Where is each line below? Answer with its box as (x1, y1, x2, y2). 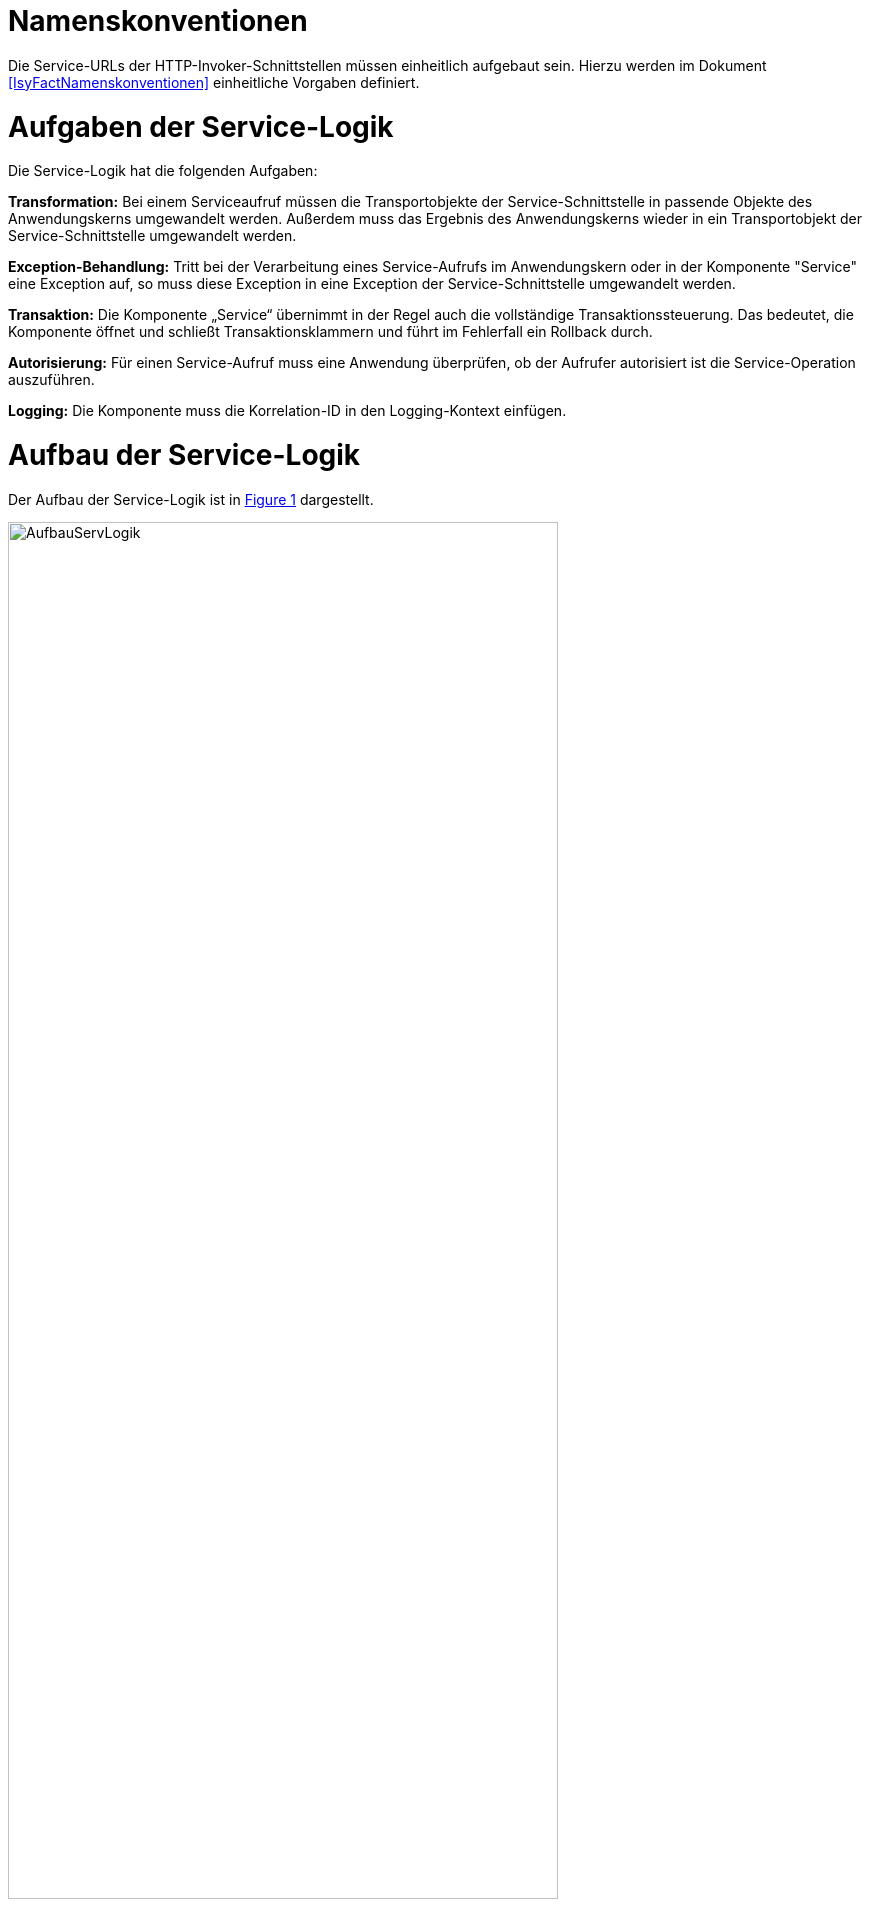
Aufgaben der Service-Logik (8, 109, 394, 144)
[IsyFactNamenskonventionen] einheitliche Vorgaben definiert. (8, 73, 420, 91)
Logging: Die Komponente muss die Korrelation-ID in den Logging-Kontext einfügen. (8, 402, 567, 420)
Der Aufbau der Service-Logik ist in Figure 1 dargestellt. (8, 490, 374, 508)
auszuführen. (8, 371, 95, 389)
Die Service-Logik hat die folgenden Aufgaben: (8, 162, 318, 180)
